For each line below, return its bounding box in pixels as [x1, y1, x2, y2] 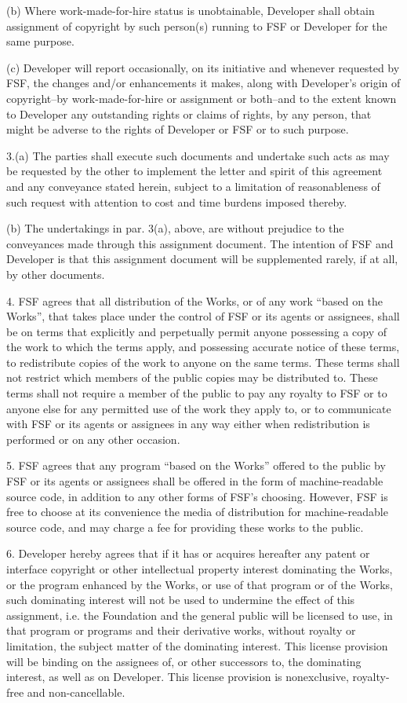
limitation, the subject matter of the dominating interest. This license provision [6, 637, 388, 654]
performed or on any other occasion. [6, 430, 180, 447]
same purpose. [6, 33, 74, 49]
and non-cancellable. [27, 683, 125, 700]
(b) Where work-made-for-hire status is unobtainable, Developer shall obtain [6, 2, 375, 18]
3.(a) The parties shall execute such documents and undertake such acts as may [6, 147, 390, 163]
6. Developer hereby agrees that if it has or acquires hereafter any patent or [6, 545, 370, 562]
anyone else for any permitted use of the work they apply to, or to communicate [6, 400, 391, 416]
